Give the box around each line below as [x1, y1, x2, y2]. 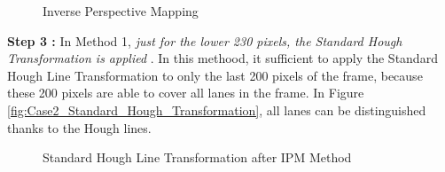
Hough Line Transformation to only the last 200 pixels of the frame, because [7, 66, 423, 84]
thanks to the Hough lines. [7, 118, 152, 137]
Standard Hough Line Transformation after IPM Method [43, 148, 352, 167]
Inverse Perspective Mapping [43, 2, 199, 20]
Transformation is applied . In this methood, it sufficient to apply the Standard [7, 49, 438, 67]
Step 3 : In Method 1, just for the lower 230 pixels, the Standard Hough [7, 31, 402, 50]
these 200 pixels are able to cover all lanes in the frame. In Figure [7, 83, 364, 102]
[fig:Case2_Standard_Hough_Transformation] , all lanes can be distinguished [7, 100, 426, 119]
